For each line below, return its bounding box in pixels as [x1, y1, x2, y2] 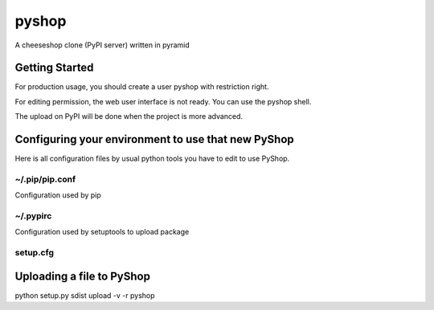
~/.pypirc [14, 210, 52, 222]
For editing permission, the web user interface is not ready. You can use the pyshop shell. [14, 96, 312, 106]
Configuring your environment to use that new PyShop [14, 133, 294, 146]
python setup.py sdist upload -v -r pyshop [14, 290, 156, 300]
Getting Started [14, 61, 94, 75]
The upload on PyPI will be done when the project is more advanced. [14, 112, 244, 121]
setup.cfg [14, 247, 54, 259]
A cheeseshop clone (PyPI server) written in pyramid [14, 40, 190, 50]
